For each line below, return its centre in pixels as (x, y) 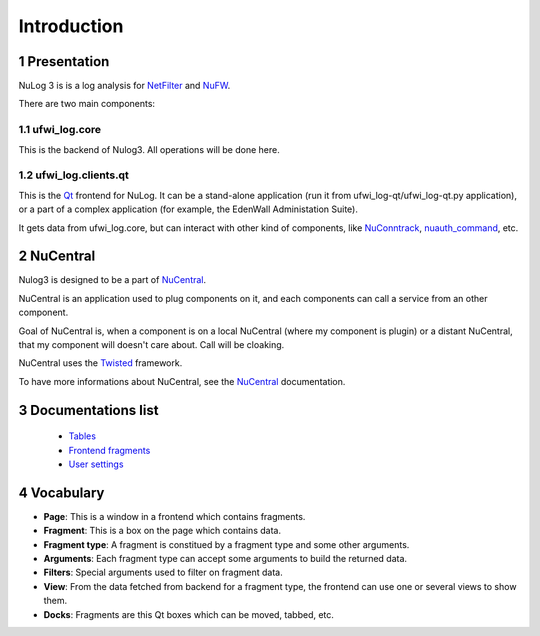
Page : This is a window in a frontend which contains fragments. (174, 516)
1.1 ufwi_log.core (60, 130)
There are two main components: (86, 104)
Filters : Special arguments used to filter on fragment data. (163, 572)
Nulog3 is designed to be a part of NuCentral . (112, 280)
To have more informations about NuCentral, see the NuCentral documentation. (182, 381)
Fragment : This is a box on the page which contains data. (162, 531)
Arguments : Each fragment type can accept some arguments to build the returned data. (225, 559)
